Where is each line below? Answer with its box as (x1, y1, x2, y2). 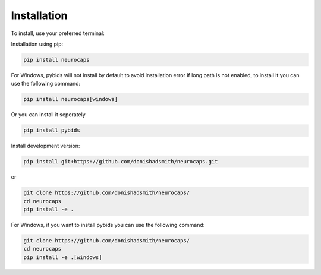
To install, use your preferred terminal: (11, 30, 105, 37)
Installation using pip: (11, 40, 64, 48)
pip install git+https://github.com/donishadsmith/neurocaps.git (23, 158, 218, 165)
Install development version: (11, 143, 80, 150)
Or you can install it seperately (11, 111, 86, 118)
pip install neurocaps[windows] (23, 96, 118, 103)
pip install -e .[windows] (23, 254, 102, 261)
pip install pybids (23, 127, 80, 134)
